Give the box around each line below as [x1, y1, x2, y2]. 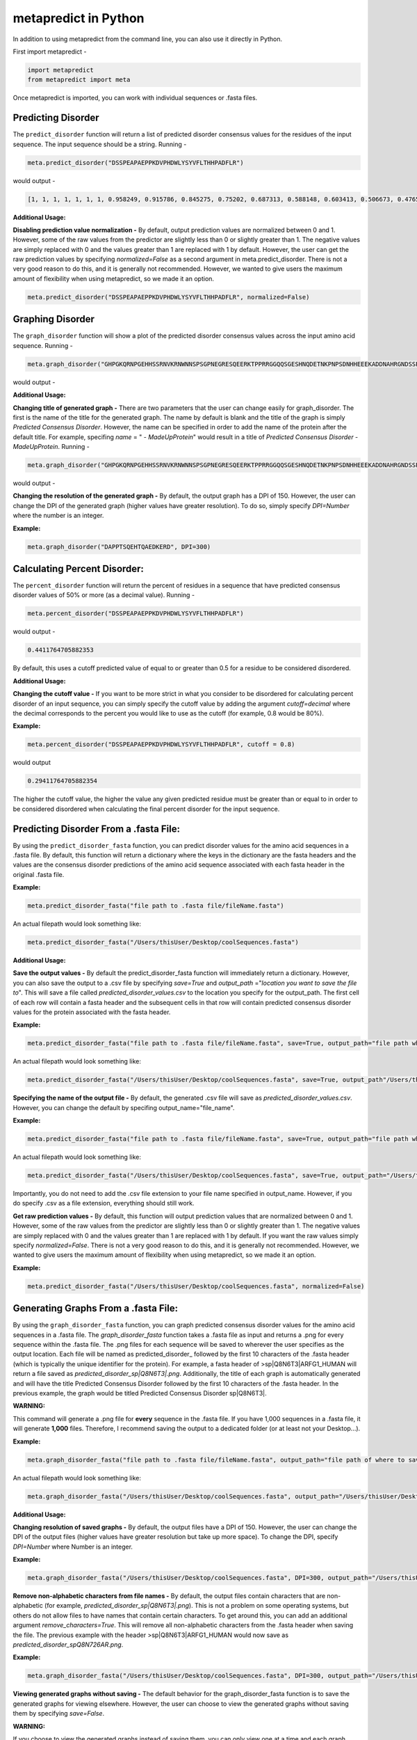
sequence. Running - [13, 341, 73, 349]
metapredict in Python [13, 10, 145, 26]
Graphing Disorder [13, 313, 95, 325]
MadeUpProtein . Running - [13, 443, 90, 451]
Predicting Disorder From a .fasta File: [13, 823, 181, 835]
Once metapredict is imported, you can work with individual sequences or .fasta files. [13, 94, 258, 102]
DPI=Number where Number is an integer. [13, 1542, 133, 1551]
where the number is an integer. [13, 512, 104, 520]
